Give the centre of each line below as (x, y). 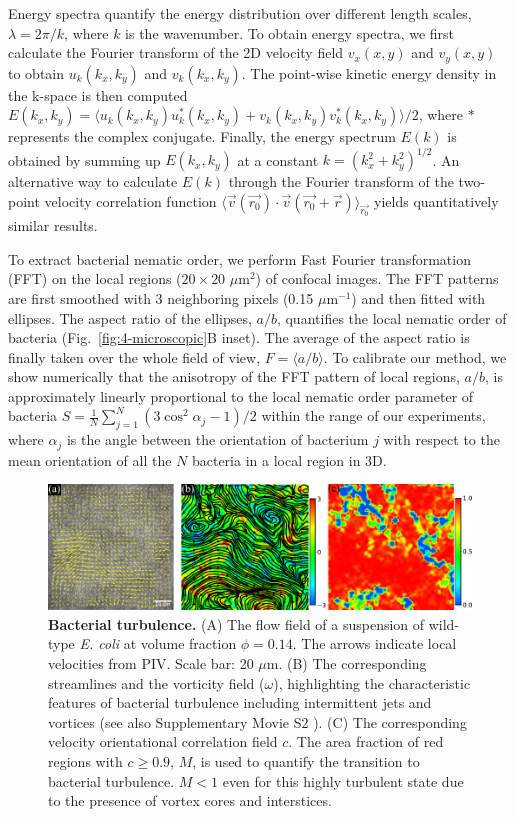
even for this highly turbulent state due (343, 780)
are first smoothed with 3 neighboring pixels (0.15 (161, 297)
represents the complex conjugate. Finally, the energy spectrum (202, 136)
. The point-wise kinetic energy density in (369, 72)
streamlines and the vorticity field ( (156, 682)
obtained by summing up (84, 159)
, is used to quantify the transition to (306, 761)
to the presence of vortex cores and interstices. (190, 800)
